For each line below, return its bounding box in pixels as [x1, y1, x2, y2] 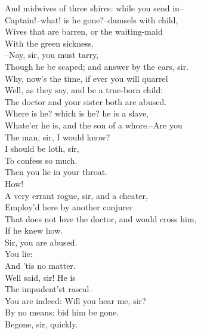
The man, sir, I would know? [5, 130, 110, 143]
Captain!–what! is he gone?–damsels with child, [5, 13, 178, 26]
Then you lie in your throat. [5, 166, 107, 178]
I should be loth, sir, [5, 142, 79, 155]
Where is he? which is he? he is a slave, [5, 107, 149, 119]
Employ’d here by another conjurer [5, 201, 133, 213]
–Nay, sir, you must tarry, [5, 48, 99, 61]
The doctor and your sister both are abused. [5, 95, 167, 108]
